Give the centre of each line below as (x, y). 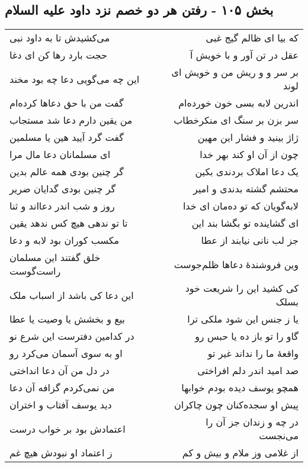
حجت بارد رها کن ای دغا (58, 55)
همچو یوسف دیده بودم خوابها (240, 388)
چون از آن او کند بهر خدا (249, 154)
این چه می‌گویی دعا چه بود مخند (75, 79)
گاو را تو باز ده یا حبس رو (247, 336)
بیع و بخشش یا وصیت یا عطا (67, 319)
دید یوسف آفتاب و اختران (61, 405)
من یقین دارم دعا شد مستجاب (71, 120)
